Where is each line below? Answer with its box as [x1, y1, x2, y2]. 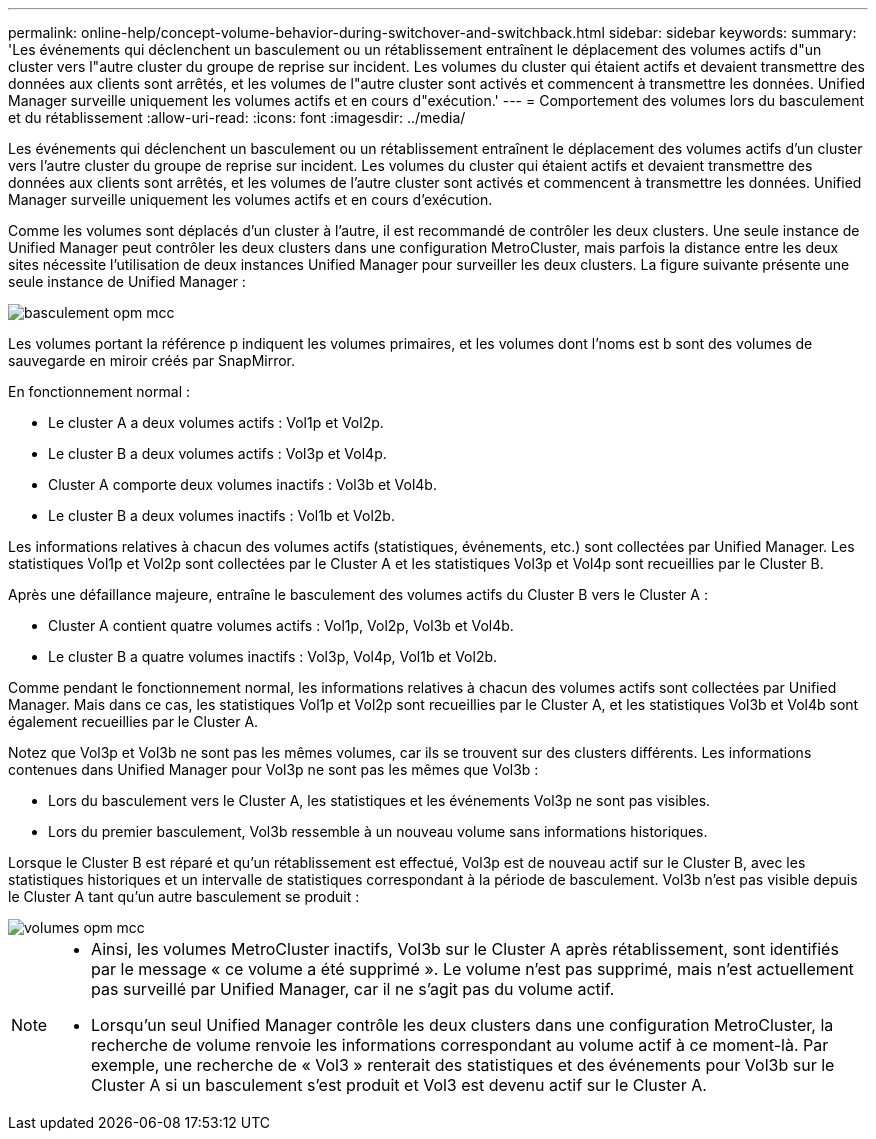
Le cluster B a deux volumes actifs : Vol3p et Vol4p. [48, 445, 387, 462]
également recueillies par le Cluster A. [8, 713, 259, 730]
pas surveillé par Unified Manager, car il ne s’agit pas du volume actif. [91, 979, 615, 999]
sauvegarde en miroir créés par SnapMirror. [8, 352, 296, 369]
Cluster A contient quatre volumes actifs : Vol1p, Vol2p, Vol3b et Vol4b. [48, 617, 514, 634]
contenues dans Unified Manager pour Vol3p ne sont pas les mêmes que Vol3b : [8, 761, 539, 778]
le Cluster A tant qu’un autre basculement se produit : [8, 888, 360, 905]
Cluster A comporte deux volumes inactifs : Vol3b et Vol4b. [48, 476, 437, 493]
